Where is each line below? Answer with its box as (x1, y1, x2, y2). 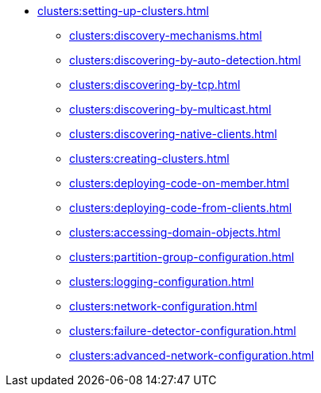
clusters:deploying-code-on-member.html (69, 176, 289, 190)
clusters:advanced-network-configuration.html (69, 349, 315, 362)
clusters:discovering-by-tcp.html (69, 78, 241, 91)
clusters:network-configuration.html (69, 299, 257, 313)
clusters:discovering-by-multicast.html (69, 102, 272, 116)
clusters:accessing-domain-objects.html (69, 225, 280, 239)
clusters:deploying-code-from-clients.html (69, 201, 292, 214)
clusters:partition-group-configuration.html (69, 250, 295, 264)
